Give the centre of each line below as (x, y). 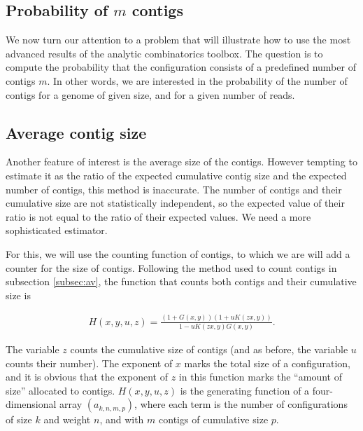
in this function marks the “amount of (260, 377)
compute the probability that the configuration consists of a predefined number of (181, 67)
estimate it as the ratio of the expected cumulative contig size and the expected (176, 175)
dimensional (31, 404)
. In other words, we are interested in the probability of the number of (197, 80)
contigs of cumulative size (214, 419)
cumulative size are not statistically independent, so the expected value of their (175, 203)
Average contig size (76, 132)
